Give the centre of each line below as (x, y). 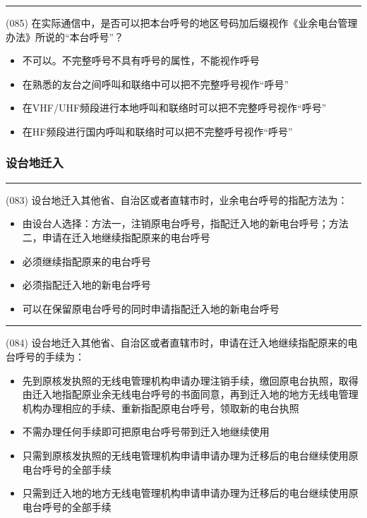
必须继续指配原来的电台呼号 (86, 261)
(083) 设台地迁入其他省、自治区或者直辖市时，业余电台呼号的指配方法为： (177, 199)
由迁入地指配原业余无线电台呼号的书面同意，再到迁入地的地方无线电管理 (190, 394)
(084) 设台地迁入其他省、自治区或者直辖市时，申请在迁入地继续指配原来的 (177, 343)
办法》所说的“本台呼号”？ (65, 36)
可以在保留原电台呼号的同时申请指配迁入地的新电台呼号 (151, 308)
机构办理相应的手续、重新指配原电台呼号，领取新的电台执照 (161, 408)
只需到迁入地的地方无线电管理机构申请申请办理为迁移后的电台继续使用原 (190, 493)
